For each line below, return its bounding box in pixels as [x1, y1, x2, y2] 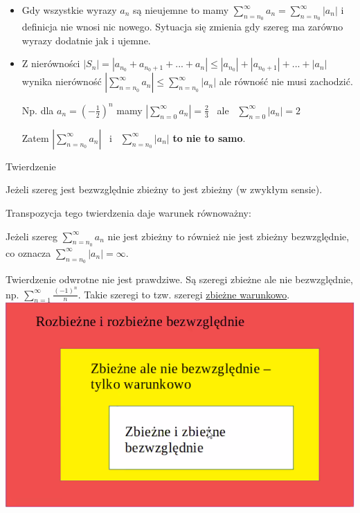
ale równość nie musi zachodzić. [219, 74, 353, 89]
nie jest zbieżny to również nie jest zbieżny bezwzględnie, [107, 228, 350, 243]
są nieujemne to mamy [132, 3, 229, 17]
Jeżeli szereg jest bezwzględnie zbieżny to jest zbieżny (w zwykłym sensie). [6, 182, 323, 197]
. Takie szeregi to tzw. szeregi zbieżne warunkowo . [78, 287, 290, 301]
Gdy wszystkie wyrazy [21, 3, 117, 17]
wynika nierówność [21, 74, 102, 89]
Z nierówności [21, 56, 80, 71]
